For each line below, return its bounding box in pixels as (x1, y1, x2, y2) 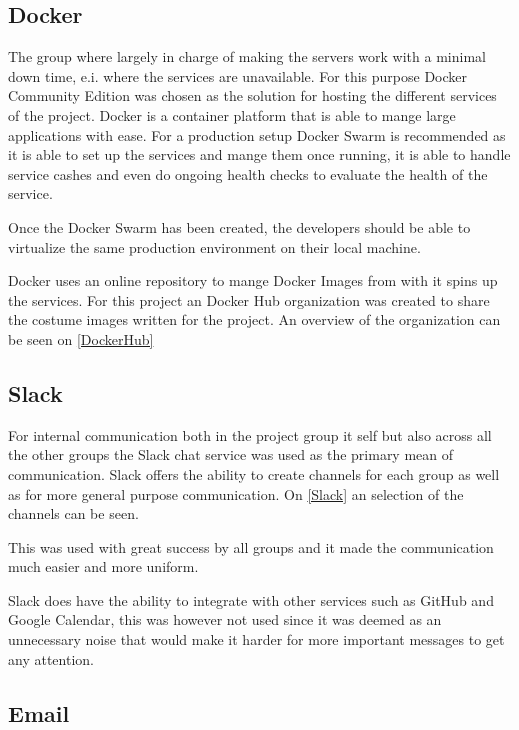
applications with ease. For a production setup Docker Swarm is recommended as (8, 124, 506, 145)
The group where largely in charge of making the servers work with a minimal (8, 46, 486, 67)
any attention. (8, 648, 94, 669)
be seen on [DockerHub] (8, 328, 154, 349)
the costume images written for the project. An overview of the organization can (8, 309, 501, 330)
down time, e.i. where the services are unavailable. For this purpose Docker (8, 65, 468, 86)
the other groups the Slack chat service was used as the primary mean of (8, 444, 454, 465)
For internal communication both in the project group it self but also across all (8, 424, 492, 445)
